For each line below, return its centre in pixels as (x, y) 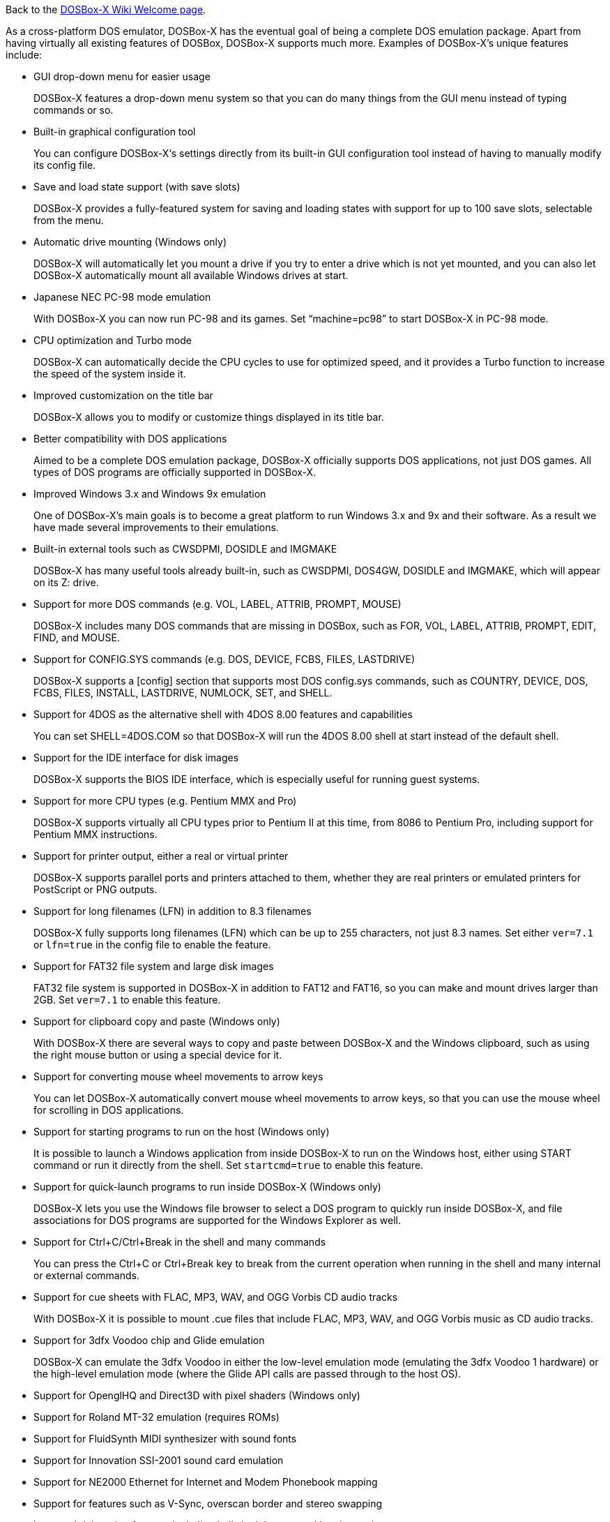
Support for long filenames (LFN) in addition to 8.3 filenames (173, 911)
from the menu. (69, 220)
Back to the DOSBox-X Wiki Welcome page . (106, 9)
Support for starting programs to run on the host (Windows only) (182, 1132)
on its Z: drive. (66, 582)
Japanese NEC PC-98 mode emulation (122, 297)
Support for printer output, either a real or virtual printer (161, 856)
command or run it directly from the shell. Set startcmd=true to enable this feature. (229, 1165)
